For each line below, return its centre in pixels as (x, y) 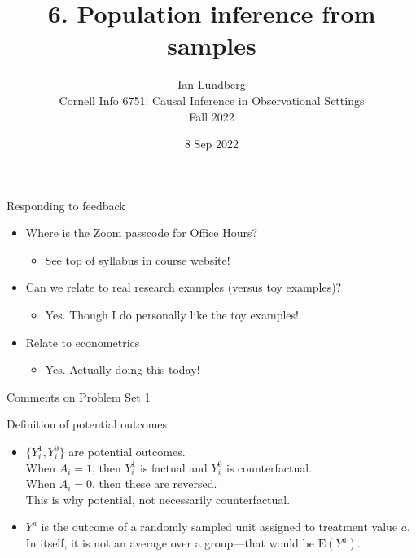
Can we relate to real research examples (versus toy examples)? (184, 287)
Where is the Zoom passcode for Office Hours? (142, 233)
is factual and (173, 467)
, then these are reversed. (154, 483)
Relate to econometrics (83, 342)
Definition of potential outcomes (87, 424)
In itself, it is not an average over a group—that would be (170, 543)
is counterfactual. (269, 467)
